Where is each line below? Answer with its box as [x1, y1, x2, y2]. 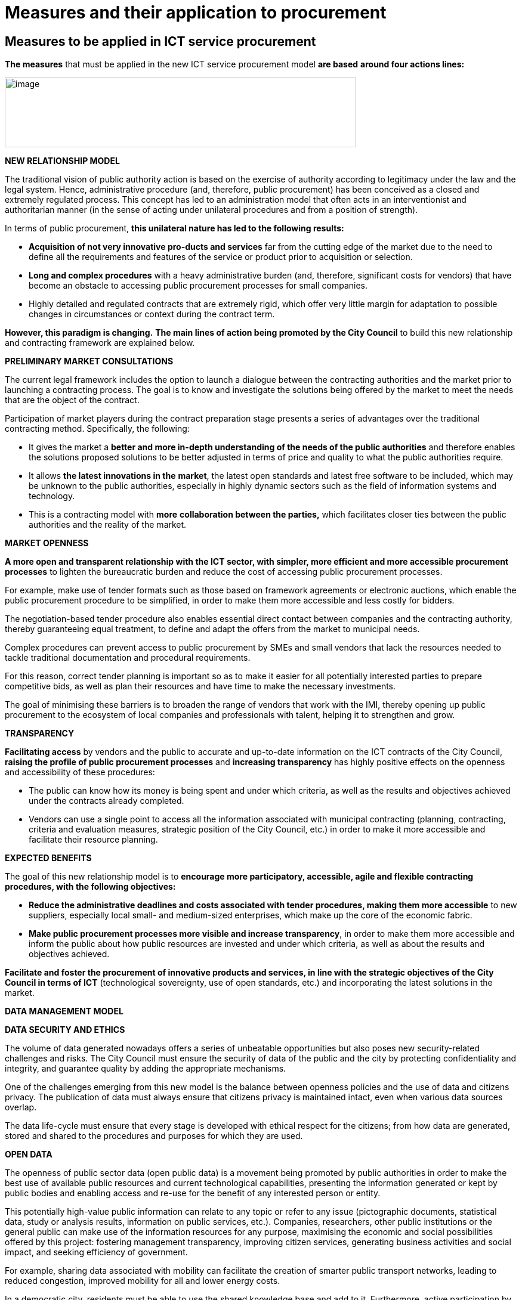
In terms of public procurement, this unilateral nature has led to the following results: [5, 223, 344, 234]
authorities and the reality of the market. [29, 519, 187, 530]
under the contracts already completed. [29, 796, 184, 806]
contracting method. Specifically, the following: [5, 423, 190, 434]
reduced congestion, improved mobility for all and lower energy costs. [5, 1276, 280, 1286]
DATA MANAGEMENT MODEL [5, 1006, 123, 1017]
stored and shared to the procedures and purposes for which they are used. [5, 1131, 303, 1141]
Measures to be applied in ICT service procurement [5, 33, 316, 49]
